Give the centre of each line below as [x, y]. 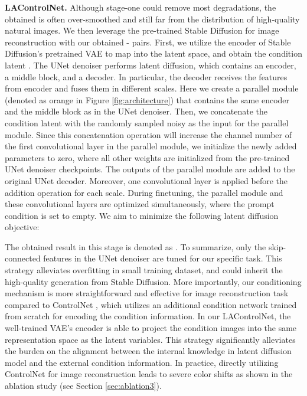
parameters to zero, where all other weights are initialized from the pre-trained [147, 157]
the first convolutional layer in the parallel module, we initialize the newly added [151, 146]
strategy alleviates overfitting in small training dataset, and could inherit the [144, 270]
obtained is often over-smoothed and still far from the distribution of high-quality [152, 19]
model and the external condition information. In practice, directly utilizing [142, 362]
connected [23, 258]
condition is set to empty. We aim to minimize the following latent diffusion [142, 215]
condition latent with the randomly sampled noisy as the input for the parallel [147, 122]
